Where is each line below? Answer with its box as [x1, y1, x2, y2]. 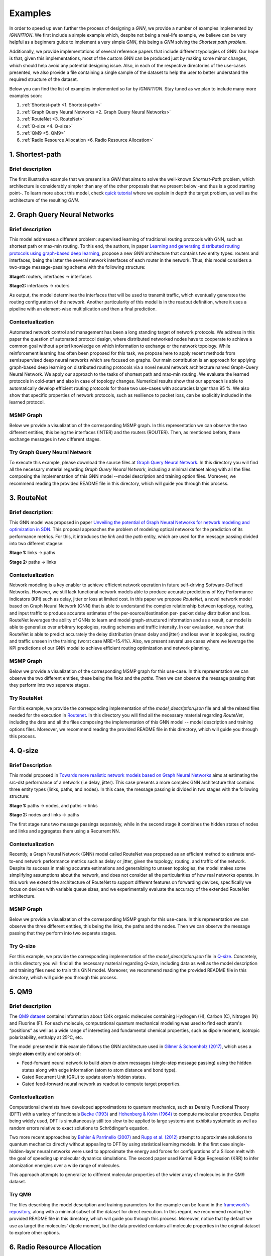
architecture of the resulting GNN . [9, 197, 80, 203]
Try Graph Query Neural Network [9, 449, 92, 456]
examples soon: [9, 93, 42, 99]
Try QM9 [9, 1191, 32, 1198]
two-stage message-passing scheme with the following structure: [9, 264, 146, 270]
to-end [9, 858, 24, 864]
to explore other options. [9, 1230, 60, 1236]
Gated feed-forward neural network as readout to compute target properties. [22, 1081, 181, 1087]
